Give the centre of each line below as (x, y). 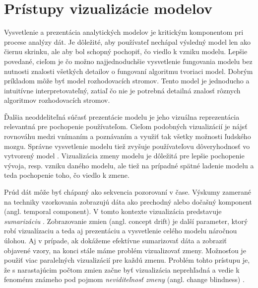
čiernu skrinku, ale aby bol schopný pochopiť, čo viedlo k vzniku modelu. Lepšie (126, 51)
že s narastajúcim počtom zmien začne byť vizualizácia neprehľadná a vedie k (122, 269)
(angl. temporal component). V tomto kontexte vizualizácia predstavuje (113, 211)
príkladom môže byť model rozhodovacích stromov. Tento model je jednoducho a (127, 81)
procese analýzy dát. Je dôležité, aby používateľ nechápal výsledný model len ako (127, 41)
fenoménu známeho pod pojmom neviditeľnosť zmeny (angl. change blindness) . (124, 279)
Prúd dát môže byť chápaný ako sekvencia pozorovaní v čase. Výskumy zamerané (128, 192)
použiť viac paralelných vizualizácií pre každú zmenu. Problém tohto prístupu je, (127, 260)
